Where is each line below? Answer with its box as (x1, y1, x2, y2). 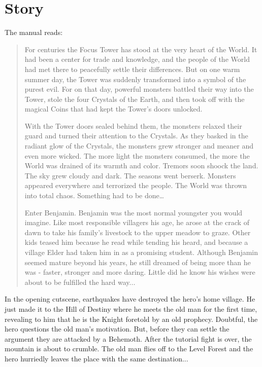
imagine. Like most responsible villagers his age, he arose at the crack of (24, 217, 249, 228)
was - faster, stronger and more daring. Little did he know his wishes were (24, 267, 255, 277)
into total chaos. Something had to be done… (24, 190, 165, 201)
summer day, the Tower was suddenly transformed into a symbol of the (24, 74, 246, 84)
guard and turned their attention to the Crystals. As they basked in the (24, 130, 248, 141)
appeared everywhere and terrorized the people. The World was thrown (24, 180, 247, 191)
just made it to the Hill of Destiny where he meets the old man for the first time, (5, 303, 257, 314)
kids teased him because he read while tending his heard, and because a (24, 237, 248, 247)
